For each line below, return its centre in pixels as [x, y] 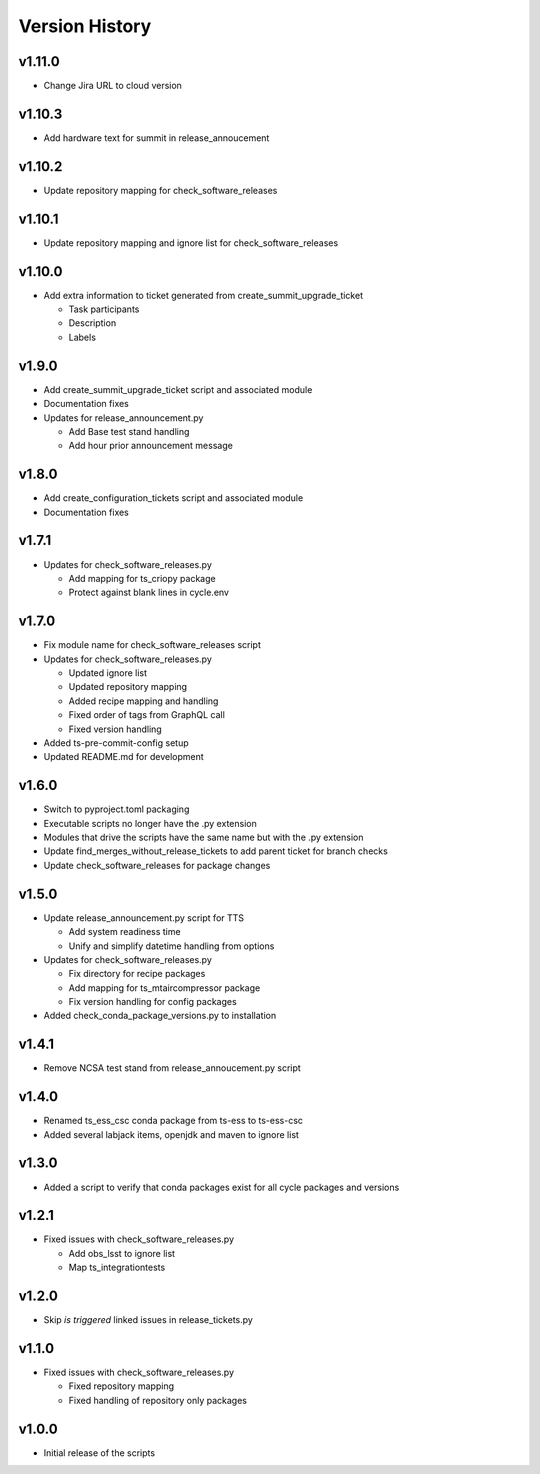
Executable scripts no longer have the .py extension [150, 823]
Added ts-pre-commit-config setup [116, 742]
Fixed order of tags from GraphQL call [146, 715]
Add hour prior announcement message [151, 446]
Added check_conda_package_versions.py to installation [160, 1016]
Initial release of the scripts [99, 1452]
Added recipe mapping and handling [143, 701]
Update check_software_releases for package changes [157, 865]
